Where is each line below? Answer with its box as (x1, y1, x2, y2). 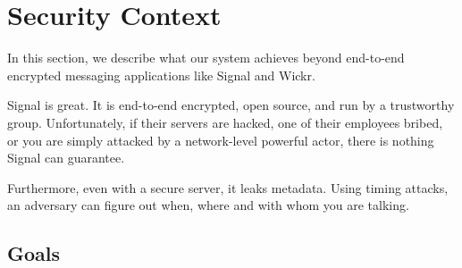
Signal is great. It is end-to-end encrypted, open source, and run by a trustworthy (7, 96, 455, 114)
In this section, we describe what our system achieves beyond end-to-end (7, 48, 405, 67)
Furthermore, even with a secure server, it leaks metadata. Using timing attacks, (7, 178, 449, 197)
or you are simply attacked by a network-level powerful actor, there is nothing (7, 130, 434, 149)
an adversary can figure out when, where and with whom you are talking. (7, 196, 409, 214)
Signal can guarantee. (7, 148, 125, 167)
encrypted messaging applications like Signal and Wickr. (7, 65, 315, 84)
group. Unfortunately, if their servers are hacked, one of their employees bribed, (7, 113, 443, 131)
